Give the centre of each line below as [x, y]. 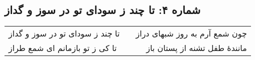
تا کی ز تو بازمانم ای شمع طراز [63, 48]
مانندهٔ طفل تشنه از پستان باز [197, 48]
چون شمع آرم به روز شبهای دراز [191, 33]
